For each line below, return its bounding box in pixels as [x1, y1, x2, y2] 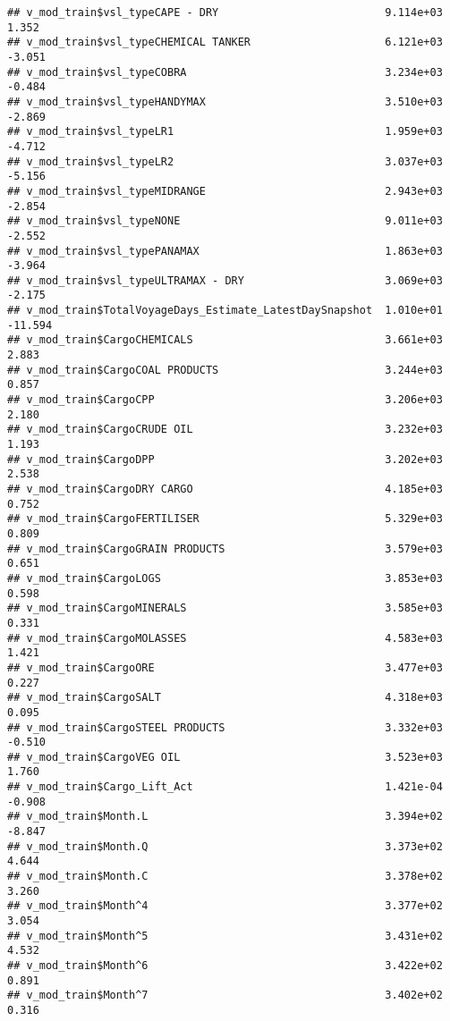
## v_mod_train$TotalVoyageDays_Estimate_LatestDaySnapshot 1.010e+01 [7, 304, 443, 317]
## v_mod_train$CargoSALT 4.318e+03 [7, 691, 443, 705]
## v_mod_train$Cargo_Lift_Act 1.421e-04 [7, 781, 443, 794]
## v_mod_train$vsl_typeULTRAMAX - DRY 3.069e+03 [7, 274, 443, 287]
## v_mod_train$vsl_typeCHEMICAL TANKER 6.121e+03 [7, 36, 443, 49]
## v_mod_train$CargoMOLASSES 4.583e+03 [7, 631, 443, 645]
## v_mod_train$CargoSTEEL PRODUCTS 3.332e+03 [7, 721, 443, 734]
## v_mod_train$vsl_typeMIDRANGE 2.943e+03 [7, 184, 443, 198]
